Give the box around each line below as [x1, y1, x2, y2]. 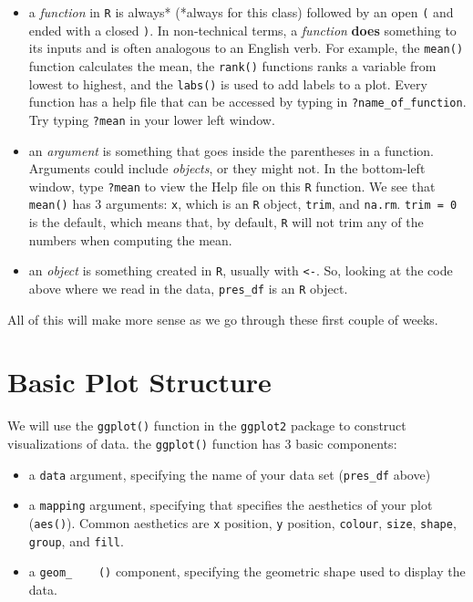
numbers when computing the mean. [28, 230, 232, 249]
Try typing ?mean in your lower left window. [28, 109, 275, 129]
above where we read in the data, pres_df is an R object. [28, 279, 348, 297]
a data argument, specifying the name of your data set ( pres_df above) [28, 464, 431, 483]
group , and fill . [28, 531, 124, 550]
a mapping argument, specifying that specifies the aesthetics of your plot [28, 495, 433, 514]
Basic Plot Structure [7, 363, 272, 400]
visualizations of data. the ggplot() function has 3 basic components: [7, 434, 397, 453]
